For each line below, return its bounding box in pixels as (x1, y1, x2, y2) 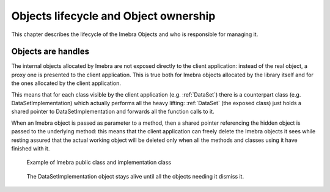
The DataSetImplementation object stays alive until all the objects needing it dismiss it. (26, 172, 244, 180)
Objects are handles (11, 46, 90, 57)
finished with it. (11, 144, 50, 152)
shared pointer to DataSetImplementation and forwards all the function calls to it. (11, 108, 215, 116)
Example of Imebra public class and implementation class (26, 159, 171, 166)
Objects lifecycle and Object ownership (11, 9, 216, 23)
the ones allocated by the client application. (11, 79, 122, 87)
